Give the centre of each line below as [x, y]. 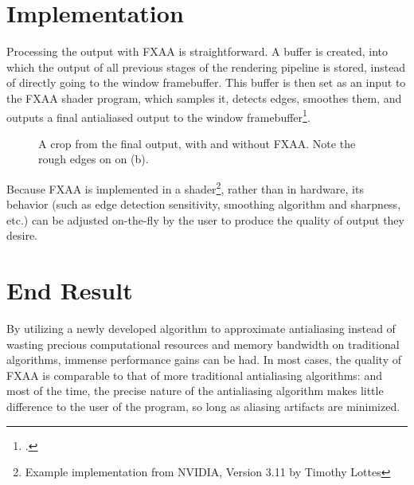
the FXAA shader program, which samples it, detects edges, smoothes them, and [204, 98]
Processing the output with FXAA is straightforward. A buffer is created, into [197, 51]
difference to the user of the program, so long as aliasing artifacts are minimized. [203, 407]
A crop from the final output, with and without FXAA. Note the [197, 143]
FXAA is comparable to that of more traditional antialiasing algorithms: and [194, 375]
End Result [70, 290]
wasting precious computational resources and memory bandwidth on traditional [203, 344]
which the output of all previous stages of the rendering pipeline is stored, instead [206, 66]
